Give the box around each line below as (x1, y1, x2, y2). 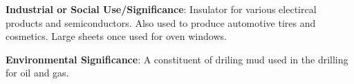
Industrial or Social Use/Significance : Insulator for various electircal (6, 2, 317, 16)
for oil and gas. (6, 65, 69, 80)
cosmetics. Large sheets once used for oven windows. (6, 29, 227, 43)
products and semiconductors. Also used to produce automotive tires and (6, 15, 316, 30)
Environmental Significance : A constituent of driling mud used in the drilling (6, 52, 348, 66)
